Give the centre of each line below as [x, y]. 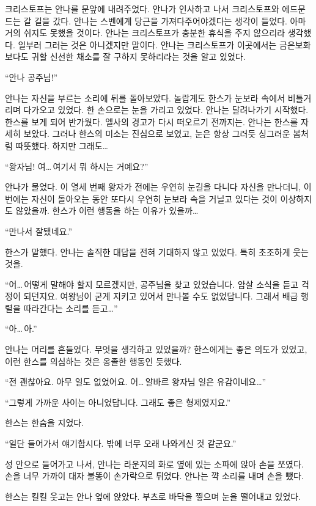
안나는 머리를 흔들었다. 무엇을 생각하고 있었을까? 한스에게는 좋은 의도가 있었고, [156, 349]
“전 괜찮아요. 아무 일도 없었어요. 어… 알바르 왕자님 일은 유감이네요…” [136, 382]
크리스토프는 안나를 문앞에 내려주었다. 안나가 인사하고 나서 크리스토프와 [142, 9]
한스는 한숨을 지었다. [45, 423]
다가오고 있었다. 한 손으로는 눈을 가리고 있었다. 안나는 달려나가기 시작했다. [166, 110]
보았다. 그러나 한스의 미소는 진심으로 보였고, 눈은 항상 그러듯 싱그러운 [157, 134]
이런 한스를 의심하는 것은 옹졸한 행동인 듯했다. [94, 361]
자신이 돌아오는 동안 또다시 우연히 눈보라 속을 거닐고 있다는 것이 [154, 198]
